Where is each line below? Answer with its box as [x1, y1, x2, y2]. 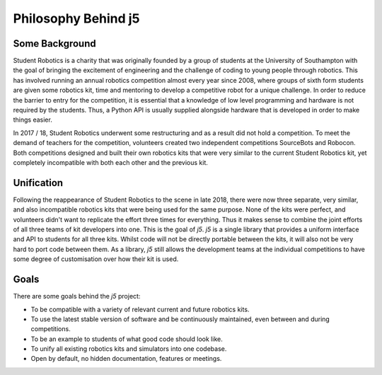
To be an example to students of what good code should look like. [30, 335, 223, 343]
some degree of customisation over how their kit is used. [13, 255, 179, 263]
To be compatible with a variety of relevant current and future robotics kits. [30, 305, 250, 313]
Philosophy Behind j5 [13, 11, 140, 26]
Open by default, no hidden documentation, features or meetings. [30, 354, 222, 363]
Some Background [13, 37, 97, 50]
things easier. [13, 115, 52, 124]
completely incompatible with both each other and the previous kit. [13, 158, 209, 166]
